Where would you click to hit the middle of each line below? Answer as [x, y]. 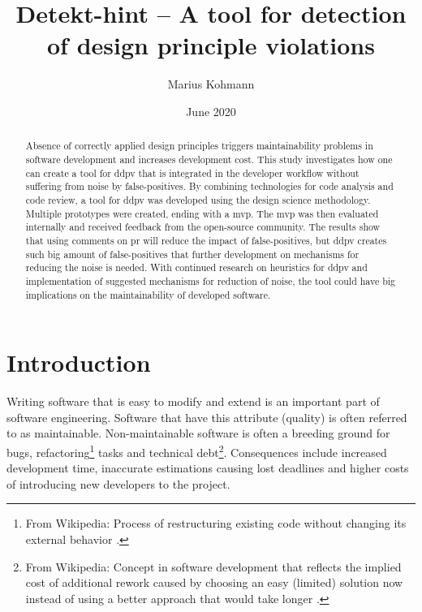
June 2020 [211, 111]
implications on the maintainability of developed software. [148, 294]
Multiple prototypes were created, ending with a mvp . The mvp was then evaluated [202, 213]
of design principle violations [211, 45]
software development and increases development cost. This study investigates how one [209, 159]
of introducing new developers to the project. [118, 483]
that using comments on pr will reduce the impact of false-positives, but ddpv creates [206, 240]
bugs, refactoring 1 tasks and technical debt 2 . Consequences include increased [197, 450]
